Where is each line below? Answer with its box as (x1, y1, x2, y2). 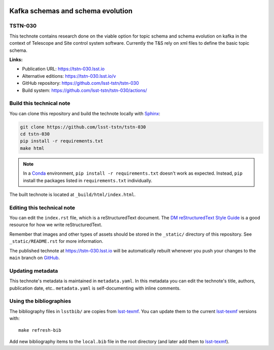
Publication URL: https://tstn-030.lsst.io (22, 66, 105, 72)
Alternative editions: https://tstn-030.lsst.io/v (22, 73, 116, 79)
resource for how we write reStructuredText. (9, 221, 102, 228)
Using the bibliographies (9, 298, 71, 305)
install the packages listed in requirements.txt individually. (23, 177, 152, 183)
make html (20, 145, 45, 151)
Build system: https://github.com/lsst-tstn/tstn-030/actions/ (22, 87, 147, 93)
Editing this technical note (9, 204, 76, 211)
